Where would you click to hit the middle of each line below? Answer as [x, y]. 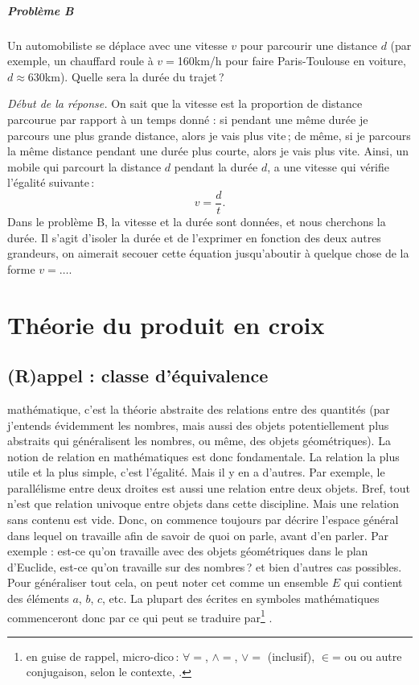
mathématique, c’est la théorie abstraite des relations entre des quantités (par [199, 409]
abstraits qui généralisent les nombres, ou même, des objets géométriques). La [199, 441]
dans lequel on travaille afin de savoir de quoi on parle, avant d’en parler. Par [198, 535]
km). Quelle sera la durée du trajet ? [134, 76]
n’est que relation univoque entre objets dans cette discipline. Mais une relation [203, 503]
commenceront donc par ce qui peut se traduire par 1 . [140, 616]
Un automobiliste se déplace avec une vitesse [117, 45]
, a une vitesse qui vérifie [329, 166]
